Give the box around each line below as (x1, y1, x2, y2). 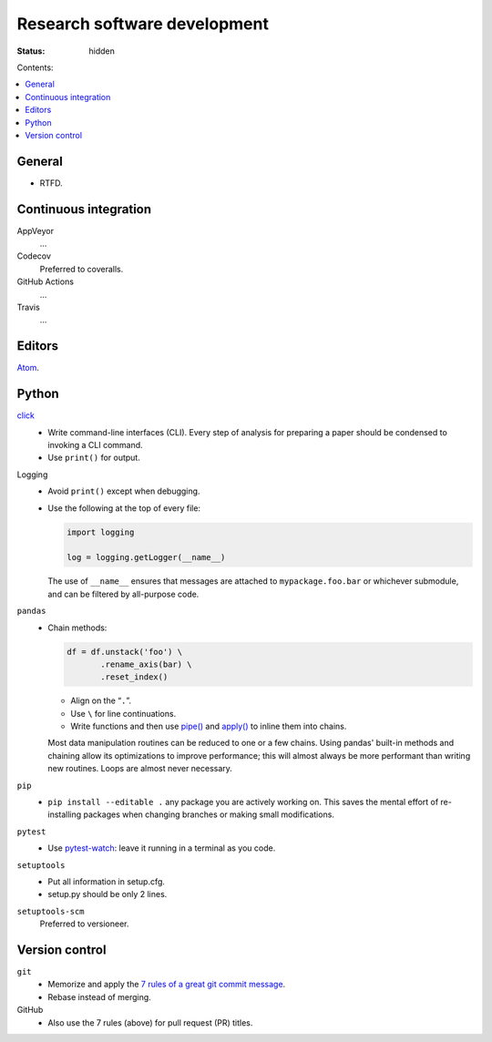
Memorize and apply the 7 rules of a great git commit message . (47, 979, 286, 990)
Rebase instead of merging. (47, 991, 152, 1002)
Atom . (16, 363, 40, 373)
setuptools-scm (16, 906, 86, 916)
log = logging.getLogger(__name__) (67, 552, 226, 563)
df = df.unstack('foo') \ (67, 647, 182, 657)
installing (47, 809, 82, 820)
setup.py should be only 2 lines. (47, 889, 168, 900)
